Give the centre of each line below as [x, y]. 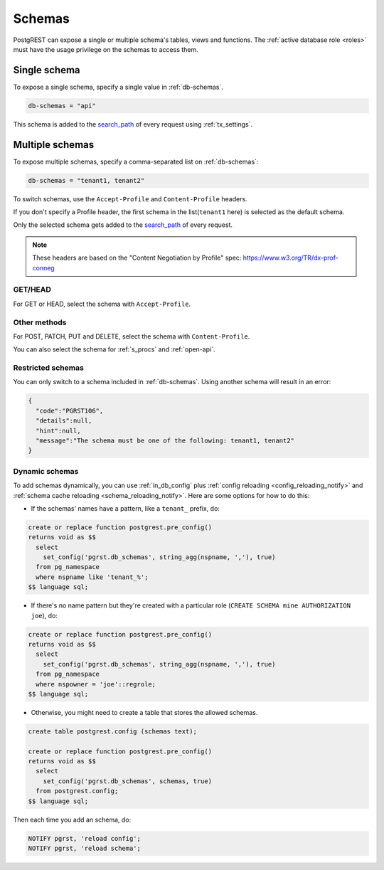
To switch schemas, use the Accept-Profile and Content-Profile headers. [130, 198]
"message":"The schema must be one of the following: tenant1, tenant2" [165, 441]
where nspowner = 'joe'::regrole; [96, 684]
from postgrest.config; [77, 791]
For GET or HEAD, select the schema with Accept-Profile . [102, 304]
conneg [43, 267]
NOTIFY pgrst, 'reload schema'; [85, 848]
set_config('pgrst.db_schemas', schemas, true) [128, 781]
